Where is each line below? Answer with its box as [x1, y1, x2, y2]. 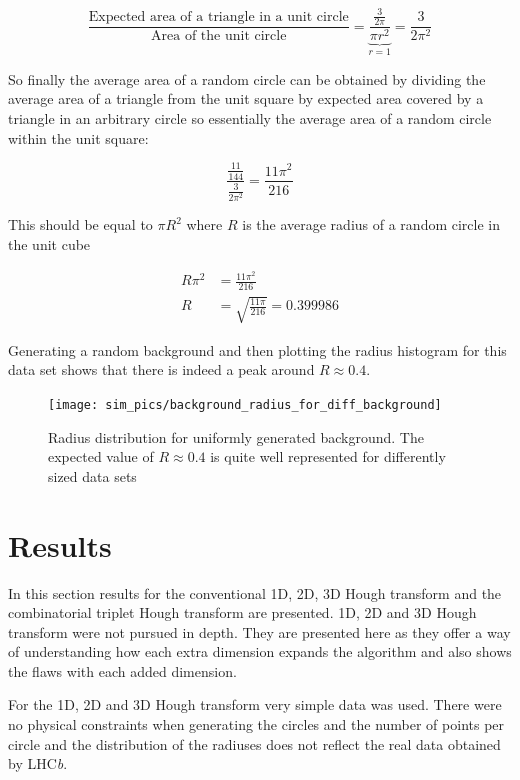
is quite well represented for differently [210, 446, 446, 467]
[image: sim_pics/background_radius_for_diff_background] [48, 397, 442, 412]
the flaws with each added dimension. [8, 660, 237, 681]
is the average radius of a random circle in [242, 214, 500, 235]
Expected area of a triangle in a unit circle [88, 10, 349, 25]
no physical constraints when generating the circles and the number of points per [8, 714, 505, 735]
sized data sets [48, 465, 137, 486]
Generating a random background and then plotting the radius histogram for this [8, 339, 507, 360]
